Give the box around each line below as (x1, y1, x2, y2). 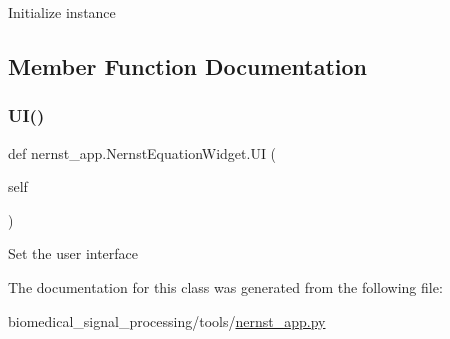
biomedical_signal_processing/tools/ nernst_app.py (8, 310, 326, 331)
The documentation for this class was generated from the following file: (8, 276, 443, 297)
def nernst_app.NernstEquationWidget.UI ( (8, 142, 277, 163)
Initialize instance (8, 2, 116, 22)
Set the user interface (8, 243, 139, 264)
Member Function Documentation (8, 50, 368, 81)
